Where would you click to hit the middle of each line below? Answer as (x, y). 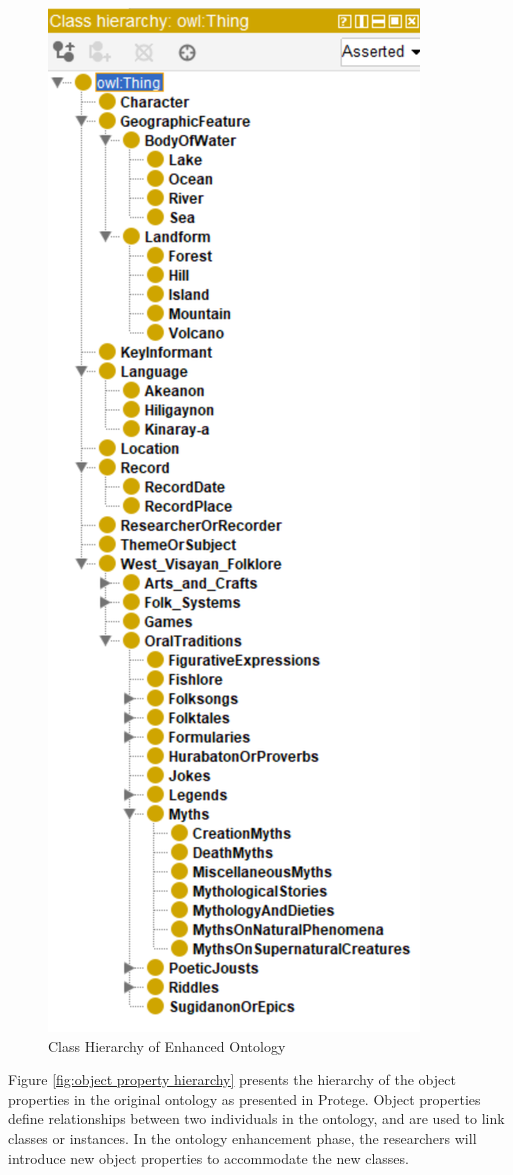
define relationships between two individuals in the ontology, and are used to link (256, 1118)
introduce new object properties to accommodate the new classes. (208, 1157)
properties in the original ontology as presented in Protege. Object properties (244, 1098)
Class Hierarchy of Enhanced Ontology (167, 1045)
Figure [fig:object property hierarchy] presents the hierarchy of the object (232, 1079)
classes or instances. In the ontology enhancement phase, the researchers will (242, 1137)
